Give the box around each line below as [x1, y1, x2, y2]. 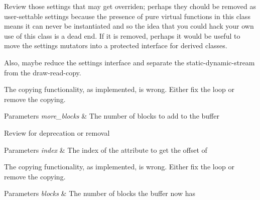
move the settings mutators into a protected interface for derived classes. [4, 40, 227, 51]
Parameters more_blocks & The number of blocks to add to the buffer [4, 111, 219, 121]
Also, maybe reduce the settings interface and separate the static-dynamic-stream [4, 57, 255, 67]
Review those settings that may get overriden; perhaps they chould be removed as [4, 1, 256, 11]
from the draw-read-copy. [4, 67, 81, 77]
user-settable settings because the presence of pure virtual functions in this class [4, 11, 250, 21]
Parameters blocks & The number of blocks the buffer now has [4, 188, 195, 198]
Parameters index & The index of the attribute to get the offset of [4, 144, 207, 155]
